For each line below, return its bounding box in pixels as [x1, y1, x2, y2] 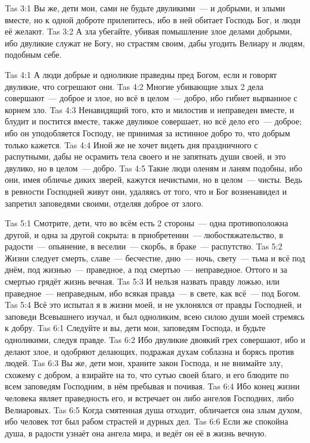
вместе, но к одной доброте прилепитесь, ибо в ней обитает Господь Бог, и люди [5, 13, 300, 26]
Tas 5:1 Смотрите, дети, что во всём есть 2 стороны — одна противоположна [5, 217, 289, 229]
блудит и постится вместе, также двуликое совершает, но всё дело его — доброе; [5, 115, 302, 127]
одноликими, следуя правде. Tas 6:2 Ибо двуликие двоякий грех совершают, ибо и [5, 333, 305, 346]
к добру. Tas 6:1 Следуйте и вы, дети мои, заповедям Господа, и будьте [5, 322, 266, 334]
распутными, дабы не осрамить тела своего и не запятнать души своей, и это [5, 150, 286, 163]
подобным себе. [5, 48, 62, 61]
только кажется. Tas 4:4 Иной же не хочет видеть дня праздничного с [5, 138, 258, 151]
